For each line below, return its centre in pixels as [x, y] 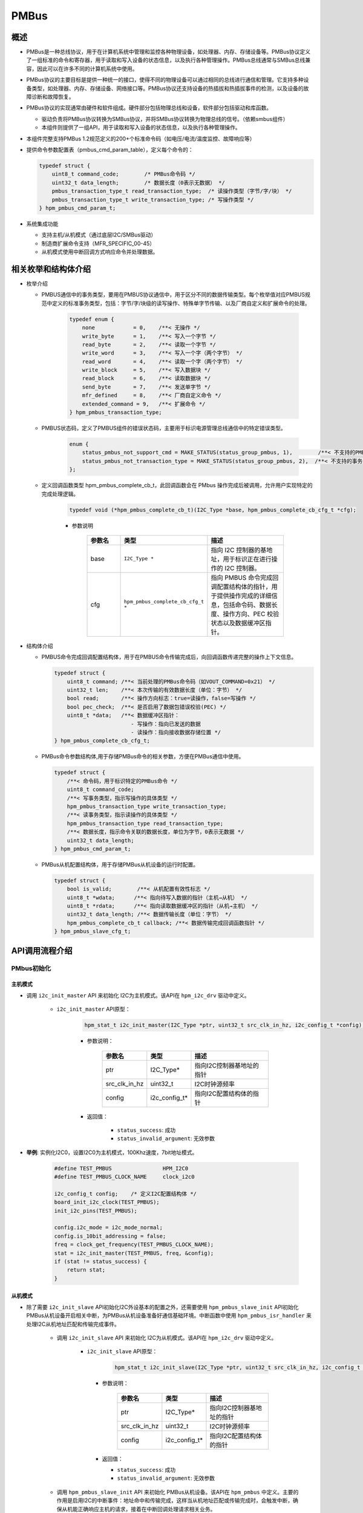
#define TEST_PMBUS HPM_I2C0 [121, 1168]
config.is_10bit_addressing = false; [110, 1236]
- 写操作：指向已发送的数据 [165, 724]
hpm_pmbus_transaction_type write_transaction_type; [147, 806]
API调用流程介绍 [42, 950]
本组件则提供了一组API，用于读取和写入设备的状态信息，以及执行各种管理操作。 [141, 128]
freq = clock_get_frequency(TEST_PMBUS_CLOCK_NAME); [134, 1245]
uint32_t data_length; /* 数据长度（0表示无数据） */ [138, 182]
